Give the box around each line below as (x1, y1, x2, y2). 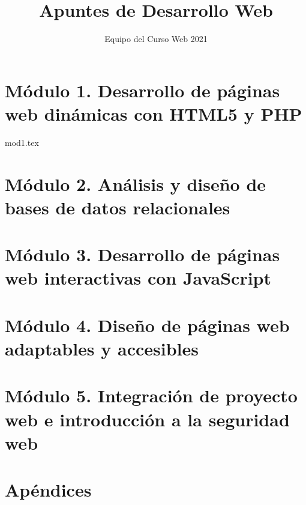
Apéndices (5, 477, 92, 502)
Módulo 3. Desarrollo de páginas (5, 242, 280, 267)
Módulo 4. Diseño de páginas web (5, 312, 290, 337)
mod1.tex (5, 136, 39, 148)
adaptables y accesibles (5, 336, 199, 360)
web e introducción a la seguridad (5, 407, 290, 431)
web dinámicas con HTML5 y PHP (5, 101, 302, 125)
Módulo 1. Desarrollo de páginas (5, 77, 280, 102)
